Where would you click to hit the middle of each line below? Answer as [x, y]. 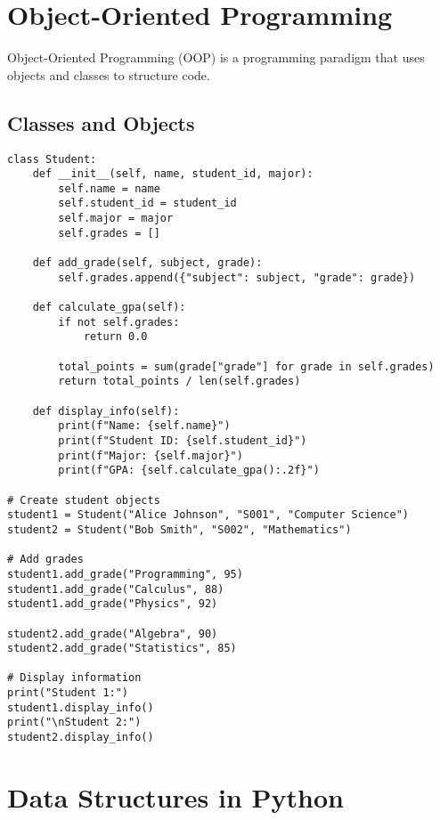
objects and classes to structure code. [109, 74]
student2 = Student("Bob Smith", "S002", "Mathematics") [179, 529]
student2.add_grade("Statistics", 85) [122, 649]
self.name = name [109, 188]
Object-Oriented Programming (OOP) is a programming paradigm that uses [216, 57]
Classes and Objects [101, 122]
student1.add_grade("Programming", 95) [125, 574]
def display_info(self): [106, 411]
